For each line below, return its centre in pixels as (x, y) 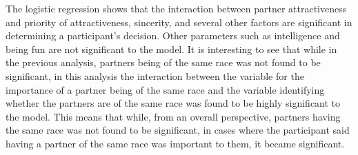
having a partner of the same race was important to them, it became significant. (175, 143)
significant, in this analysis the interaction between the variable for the (155, 75)
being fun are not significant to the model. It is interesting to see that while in (171, 49)
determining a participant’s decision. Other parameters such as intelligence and (173, 35)
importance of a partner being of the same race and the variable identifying (165, 89)
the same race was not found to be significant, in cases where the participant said (178, 130)
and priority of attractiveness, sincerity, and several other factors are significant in (179, 22)
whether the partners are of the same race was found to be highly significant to (173, 103)
